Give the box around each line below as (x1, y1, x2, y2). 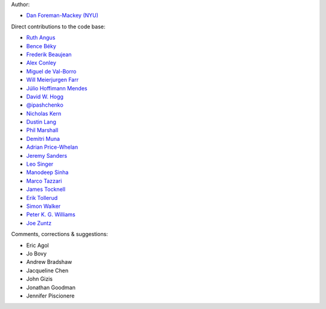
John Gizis (26, 275, 53, 282)
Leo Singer (26, 160, 54, 168)
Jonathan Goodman (26, 284, 75, 291)
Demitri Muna (26, 135, 60, 142)
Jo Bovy (26, 250, 47, 257)
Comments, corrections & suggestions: (11, 231, 108, 238)
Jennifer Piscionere (26, 292, 75, 299)
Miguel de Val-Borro (26, 67, 77, 75)
